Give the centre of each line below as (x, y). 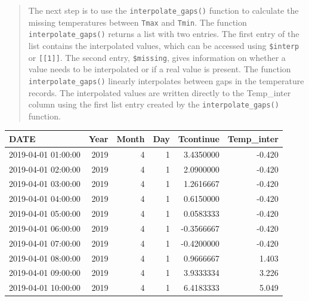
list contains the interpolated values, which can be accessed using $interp (164, 45)
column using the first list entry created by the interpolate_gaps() (154, 104)
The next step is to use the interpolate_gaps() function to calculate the (163, 10)
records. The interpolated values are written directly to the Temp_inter (160, 92)
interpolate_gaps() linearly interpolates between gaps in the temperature (166, 80)
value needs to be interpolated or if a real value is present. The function (160, 69)
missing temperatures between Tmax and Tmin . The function (137, 22)
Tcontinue (199, 138)
